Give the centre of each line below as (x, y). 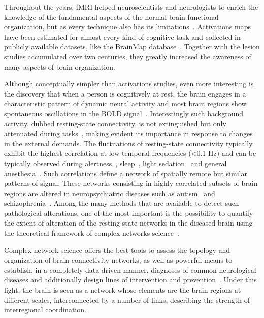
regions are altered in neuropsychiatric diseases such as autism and (110, 193)
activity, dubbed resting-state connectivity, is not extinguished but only (115, 123)
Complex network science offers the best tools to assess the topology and (117, 250)
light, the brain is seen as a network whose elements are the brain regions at (123, 290)
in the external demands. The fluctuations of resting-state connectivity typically (128, 143)
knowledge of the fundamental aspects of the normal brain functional (111, 17)
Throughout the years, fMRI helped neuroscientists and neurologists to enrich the (131, 7)
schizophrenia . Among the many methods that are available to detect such (122, 203)
